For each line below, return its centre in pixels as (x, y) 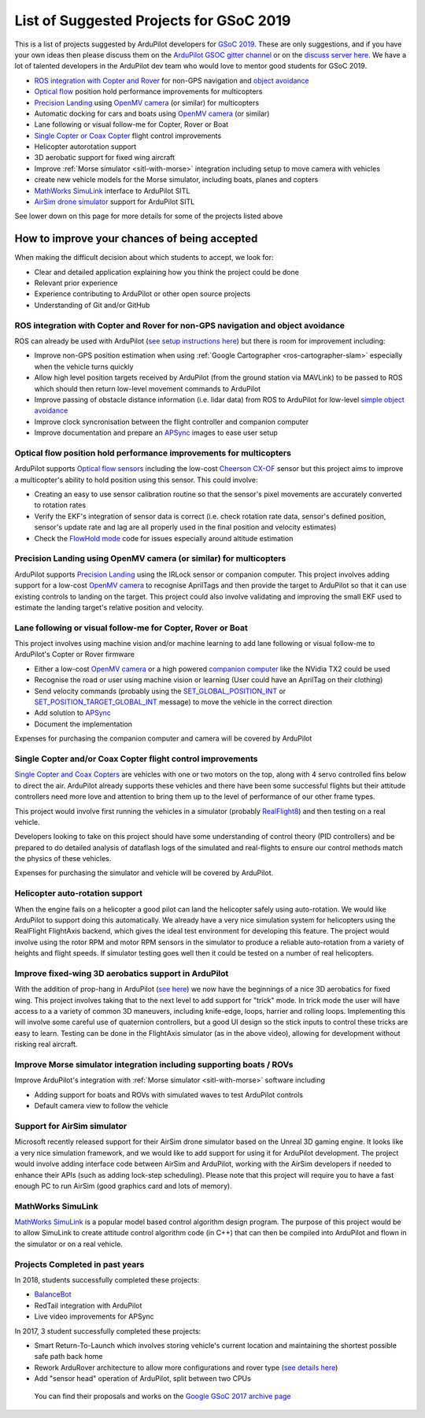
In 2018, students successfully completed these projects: (107, 1279)
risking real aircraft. (46, 1045)
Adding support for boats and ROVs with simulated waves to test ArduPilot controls (169, 1094)
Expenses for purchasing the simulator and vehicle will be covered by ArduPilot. (144, 873)
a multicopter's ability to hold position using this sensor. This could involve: (136, 480)
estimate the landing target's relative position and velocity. (109, 607)
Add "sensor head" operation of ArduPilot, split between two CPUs (142, 1379)
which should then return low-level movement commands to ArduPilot (148, 388)
